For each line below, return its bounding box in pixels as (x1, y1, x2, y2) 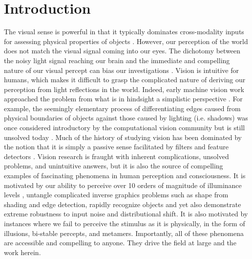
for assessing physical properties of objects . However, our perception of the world (4, 36, 248, 46)
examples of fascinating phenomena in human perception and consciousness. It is (4, 170, 246, 181)
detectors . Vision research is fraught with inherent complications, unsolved (4, 151, 229, 161)
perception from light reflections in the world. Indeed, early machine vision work (4, 84, 244, 94)
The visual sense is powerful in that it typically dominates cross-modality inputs (4, 26, 244, 37)
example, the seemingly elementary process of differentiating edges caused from (4, 103, 241, 113)
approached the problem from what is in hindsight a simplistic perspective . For (4, 94, 243, 104)
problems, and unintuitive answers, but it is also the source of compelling (4, 161, 223, 171)
